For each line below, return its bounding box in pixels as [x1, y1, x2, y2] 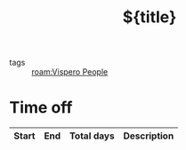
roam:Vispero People [31, 67, 109, 77]
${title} [122, 7, 177, 28]
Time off [9, 98, 73, 118]
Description [123, 130, 174, 142]
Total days [69, 130, 115, 142]
